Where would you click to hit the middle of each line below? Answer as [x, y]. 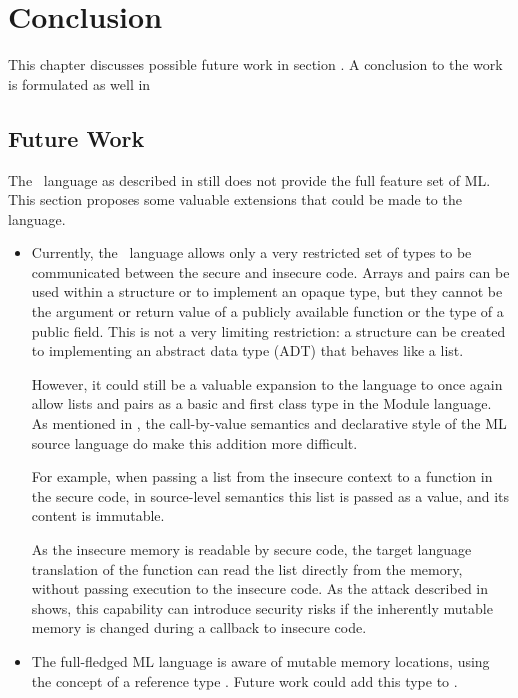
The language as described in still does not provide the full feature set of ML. [249, 179]
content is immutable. [98, 515]
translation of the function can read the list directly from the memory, [247, 568]
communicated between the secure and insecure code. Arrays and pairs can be [270, 271]
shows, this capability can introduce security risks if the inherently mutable [262, 607]
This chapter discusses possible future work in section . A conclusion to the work [255, 64]
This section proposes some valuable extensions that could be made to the [235, 199]
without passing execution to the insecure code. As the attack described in [260, 588]
